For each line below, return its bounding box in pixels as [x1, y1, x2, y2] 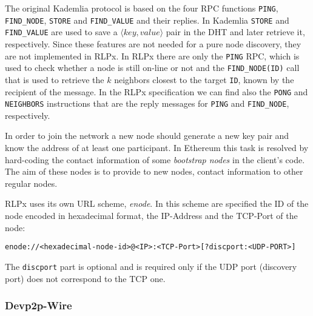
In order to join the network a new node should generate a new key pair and [5, 129, 289, 142]
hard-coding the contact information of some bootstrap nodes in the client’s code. [5, 153, 305, 166]
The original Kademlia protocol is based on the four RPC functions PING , [5, 2, 278, 14]
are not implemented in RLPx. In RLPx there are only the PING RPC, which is [5, 49, 300, 62]
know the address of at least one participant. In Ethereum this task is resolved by [5, 141, 309, 154]
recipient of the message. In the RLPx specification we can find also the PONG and [5, 85, 308, 98]
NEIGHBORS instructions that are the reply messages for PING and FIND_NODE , [5, 97, 289, 110]
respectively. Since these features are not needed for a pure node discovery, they [5, 37, 301, 50]
